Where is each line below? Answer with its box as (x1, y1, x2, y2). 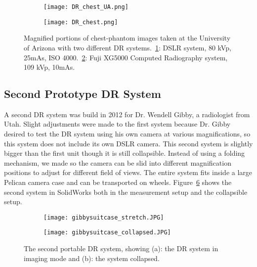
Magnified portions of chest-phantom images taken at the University (24, 33, 231, 43)
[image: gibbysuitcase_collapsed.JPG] (43, 229, 171, 236)
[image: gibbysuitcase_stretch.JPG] (43, 214, 164, 221)
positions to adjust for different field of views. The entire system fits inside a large (4, 167, 253, 178)
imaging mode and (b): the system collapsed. (24, 253, 160, 263)
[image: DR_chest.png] (43, 18, 118, 26)
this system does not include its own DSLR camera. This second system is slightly (4, 138, 253, 148)
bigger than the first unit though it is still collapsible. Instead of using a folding (4, 148, 245, 158)
